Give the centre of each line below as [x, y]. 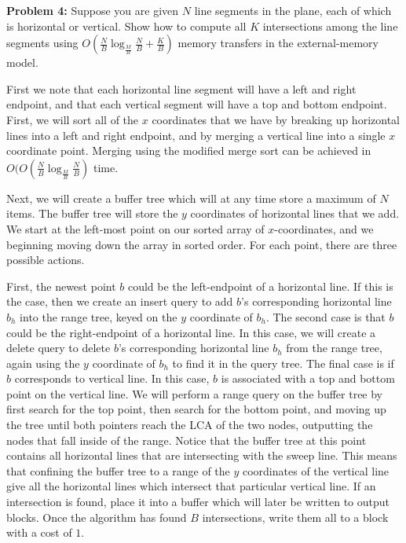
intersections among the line [330, 26]
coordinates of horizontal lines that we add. [295, 213]
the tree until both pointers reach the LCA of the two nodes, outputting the [190, 425]
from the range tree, [334, 348]
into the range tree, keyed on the [99, 316]
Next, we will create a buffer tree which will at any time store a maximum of [191, 198]
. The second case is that [326, 316]
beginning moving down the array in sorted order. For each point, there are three [202, 244]
